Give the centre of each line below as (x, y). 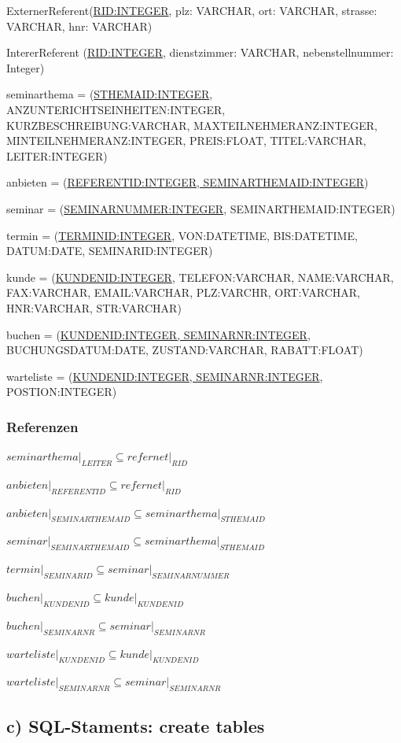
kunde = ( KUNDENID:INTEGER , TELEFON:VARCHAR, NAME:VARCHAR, (200, 277)
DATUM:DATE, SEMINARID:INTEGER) (110, 251)
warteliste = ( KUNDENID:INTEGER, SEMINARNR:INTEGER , (165, 376)
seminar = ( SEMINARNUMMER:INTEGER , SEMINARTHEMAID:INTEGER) (201, 208)
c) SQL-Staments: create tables (136, 725)
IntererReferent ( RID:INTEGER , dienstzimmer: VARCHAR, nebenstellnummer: (200, 52)
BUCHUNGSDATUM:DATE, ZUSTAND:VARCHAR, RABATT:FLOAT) (185, 350)
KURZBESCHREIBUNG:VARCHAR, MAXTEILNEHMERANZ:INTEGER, (192, 125)
